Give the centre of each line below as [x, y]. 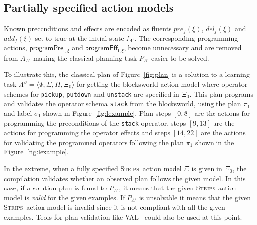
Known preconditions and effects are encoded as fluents [88, 28]
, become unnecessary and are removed [183, 48]
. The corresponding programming [186, 38]
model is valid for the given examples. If [64, 197]
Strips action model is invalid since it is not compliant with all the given [115, 207]
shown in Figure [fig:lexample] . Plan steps [107, 113]
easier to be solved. [180, 57]
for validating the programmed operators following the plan [94, 142]
